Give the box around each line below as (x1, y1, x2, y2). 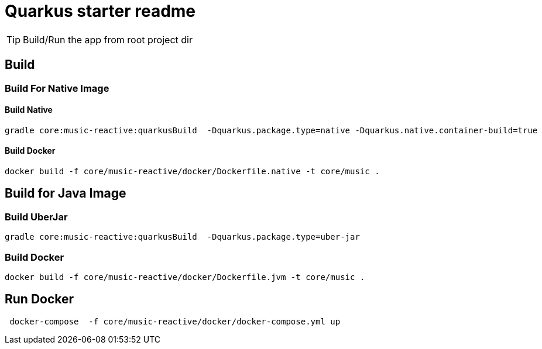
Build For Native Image (5, 82, 109, 94)
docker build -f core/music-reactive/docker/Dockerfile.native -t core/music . (5, 167, 380, 177)
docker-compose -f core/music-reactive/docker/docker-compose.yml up (9, 316, 341, 326)
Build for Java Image (5, 186, 126, 201)
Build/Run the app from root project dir (23, 33, 193, 46)
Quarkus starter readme (5, 1, 196, 21)
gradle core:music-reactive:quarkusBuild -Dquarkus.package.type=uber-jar (5, 232, 360, 242)
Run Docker (5, 292, 74, 307)
